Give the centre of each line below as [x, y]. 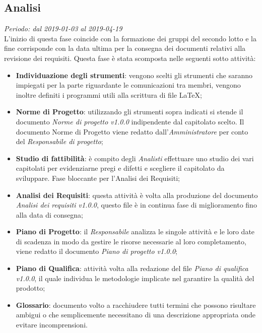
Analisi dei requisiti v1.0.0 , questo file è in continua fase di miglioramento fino [136, 205]
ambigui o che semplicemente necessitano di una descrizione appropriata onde [136, 315]
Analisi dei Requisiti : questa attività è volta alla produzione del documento [137, 195]
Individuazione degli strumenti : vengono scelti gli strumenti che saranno [134, 75]
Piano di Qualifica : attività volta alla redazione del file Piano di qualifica [132, 268]
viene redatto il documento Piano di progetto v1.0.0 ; [96, 251]
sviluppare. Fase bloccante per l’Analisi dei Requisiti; [98, 178]
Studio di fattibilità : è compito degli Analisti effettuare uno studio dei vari [135, 158]
